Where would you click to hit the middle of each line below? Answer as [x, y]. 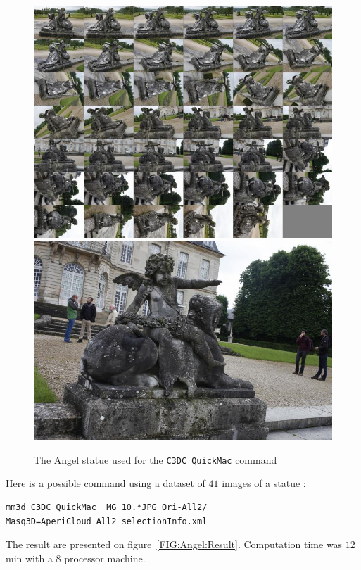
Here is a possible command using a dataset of [106, 483]
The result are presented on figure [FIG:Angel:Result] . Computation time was [174, 544]
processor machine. [105, 558]
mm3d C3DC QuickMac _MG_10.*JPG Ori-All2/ [107, 507]
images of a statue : [264, 483]
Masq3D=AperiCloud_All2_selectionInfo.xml [107, 521]
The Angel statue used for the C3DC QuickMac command [156, 459]
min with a [29, 558]
